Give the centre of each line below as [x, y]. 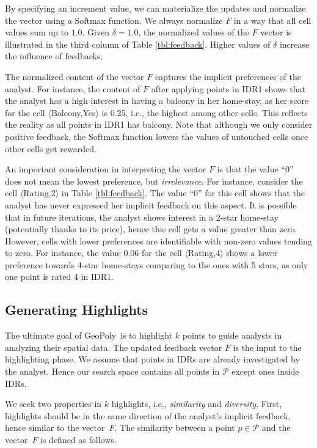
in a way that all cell [272, 20]
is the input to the [267, 347]
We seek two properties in [53, 404]
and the [276, 428]
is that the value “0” [255, 169]
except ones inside [265, 371]
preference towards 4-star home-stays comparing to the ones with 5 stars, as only [157, 264]
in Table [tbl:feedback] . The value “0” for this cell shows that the [183, 193]
